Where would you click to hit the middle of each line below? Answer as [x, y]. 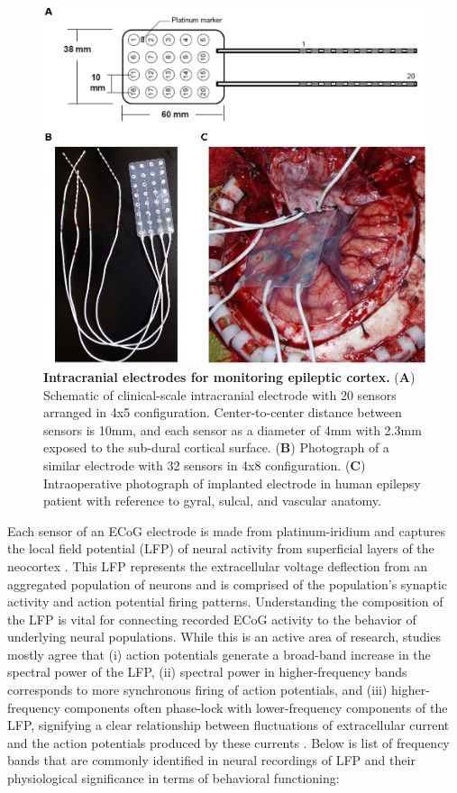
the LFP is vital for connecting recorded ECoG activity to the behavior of [212, 619]
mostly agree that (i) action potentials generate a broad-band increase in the [219, 654]
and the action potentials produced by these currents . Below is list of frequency [228, 742]
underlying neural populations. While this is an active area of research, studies [224, 637]
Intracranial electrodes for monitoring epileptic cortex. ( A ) [229, 376]
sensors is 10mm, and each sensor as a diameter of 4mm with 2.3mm [233, 429]
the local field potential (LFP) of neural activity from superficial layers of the [221, 548]
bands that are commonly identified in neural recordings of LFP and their [211, 760]
